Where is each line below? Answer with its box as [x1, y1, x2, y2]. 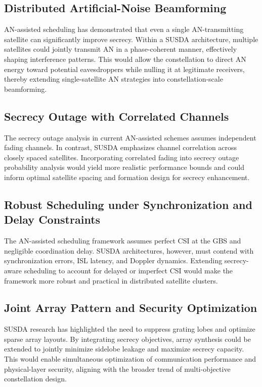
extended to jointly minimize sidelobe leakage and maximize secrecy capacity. [4, 343, 244, 354]
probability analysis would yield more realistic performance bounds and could [4, 162, 245, 172]
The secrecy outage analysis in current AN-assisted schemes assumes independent [4, 132, 256, 143]
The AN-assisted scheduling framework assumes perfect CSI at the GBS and [4, 235, 241, 246]
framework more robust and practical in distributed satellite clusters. [4, 275, 218, 286]
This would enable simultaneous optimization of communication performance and [4, 354, 256, 364]
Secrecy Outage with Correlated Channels [4, 108, 229, 124]
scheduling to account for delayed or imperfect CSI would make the [24, 265, 233, 275]
